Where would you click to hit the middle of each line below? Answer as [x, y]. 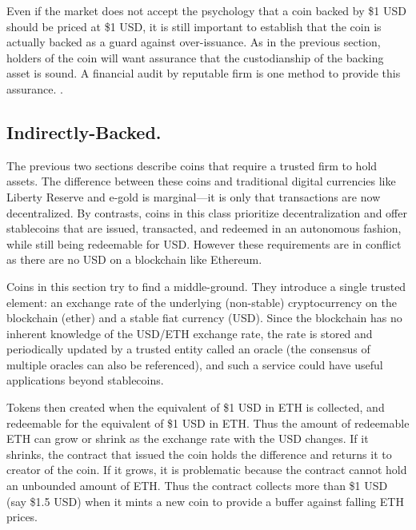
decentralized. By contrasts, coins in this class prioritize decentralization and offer [207, 212]
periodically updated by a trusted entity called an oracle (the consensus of [188, 349]
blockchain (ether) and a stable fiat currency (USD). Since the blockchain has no [204, 318]
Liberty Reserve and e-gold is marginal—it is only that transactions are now [194, 196]
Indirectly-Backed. [84, 132]
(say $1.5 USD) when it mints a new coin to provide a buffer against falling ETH [205, 501]
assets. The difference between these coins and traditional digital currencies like [201, 181]
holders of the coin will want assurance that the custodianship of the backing [195, 57]
